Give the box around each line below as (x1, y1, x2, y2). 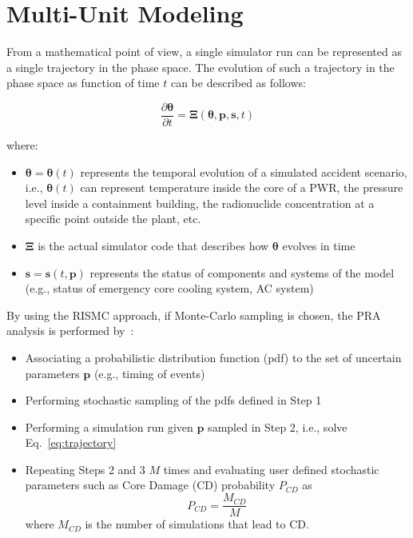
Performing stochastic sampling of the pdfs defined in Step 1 (25, 392, 322, 408)
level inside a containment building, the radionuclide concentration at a (25, 194, 375, 211)
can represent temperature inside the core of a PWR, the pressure (80, 179, 403, 196)
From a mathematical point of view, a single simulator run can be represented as (6, 43, 402, 60)
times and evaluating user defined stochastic (163, 460, 379, 477)
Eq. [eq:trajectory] (25, 434, 117, 451)
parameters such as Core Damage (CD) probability (25, 476, 276, 493)
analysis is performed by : (6, 322, 134, 339)
